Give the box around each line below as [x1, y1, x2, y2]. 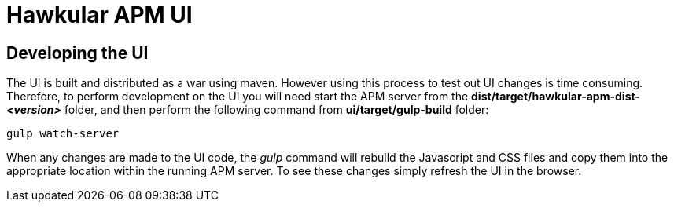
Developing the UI [6, 42, 149, 63]
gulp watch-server [6, 127, 120, 140]
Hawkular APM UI [6, 2, 193, 28]
